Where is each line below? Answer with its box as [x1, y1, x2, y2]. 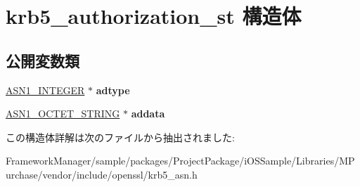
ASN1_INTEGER [6, 82, 85, 97]
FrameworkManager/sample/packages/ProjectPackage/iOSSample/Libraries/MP [6, 153, 355, 168]
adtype [96, 82, 130, 97]
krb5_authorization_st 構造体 [6, 1, 302, 30]
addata [131, 106, 165, 121]
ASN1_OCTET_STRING [6, 106, 120, 121]
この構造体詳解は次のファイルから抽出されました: [6, 129, 235, 144]
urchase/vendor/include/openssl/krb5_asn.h [6, 167, 198, 181]
